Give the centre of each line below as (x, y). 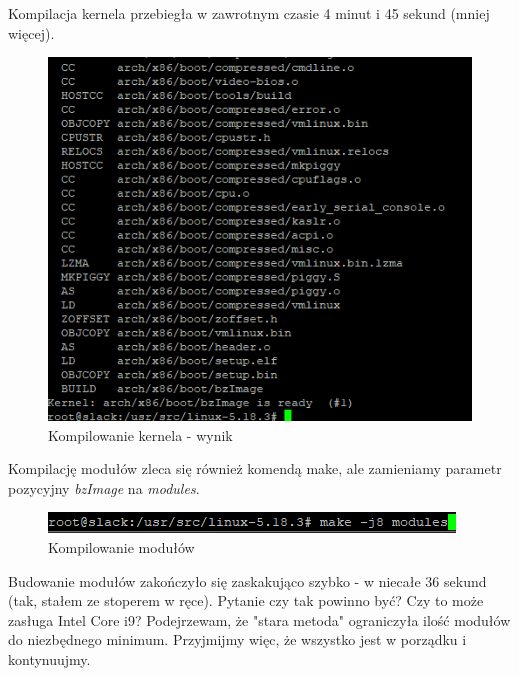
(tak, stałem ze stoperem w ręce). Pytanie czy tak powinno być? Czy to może (246, 600)
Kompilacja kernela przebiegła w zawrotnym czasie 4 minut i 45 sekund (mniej (249, 13)
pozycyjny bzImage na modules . (104, 487)
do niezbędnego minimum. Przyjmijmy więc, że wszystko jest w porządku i (237, 639)
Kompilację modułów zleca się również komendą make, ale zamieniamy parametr (255, 468)
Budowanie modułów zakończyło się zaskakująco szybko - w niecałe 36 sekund (247, 580)
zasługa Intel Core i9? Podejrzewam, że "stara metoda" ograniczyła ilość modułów (259, 619)
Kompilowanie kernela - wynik (140, 434)
